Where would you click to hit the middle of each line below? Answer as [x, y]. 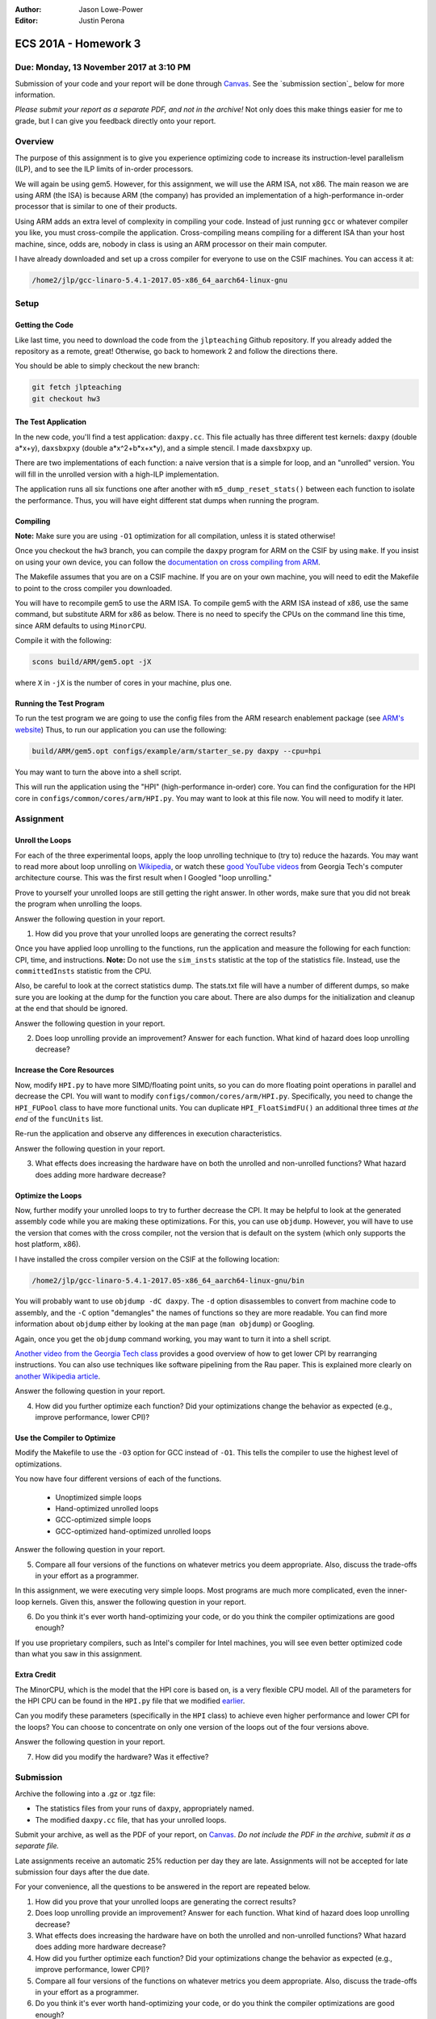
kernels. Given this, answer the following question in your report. [138, 1601]
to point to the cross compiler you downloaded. [94, 588]
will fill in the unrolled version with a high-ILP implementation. [117, 474]
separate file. [37, 1846]
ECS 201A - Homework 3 [78, 44]
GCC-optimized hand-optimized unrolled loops [133, 1531]
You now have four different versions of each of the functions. [118, 1479]
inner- [397, 1590]
